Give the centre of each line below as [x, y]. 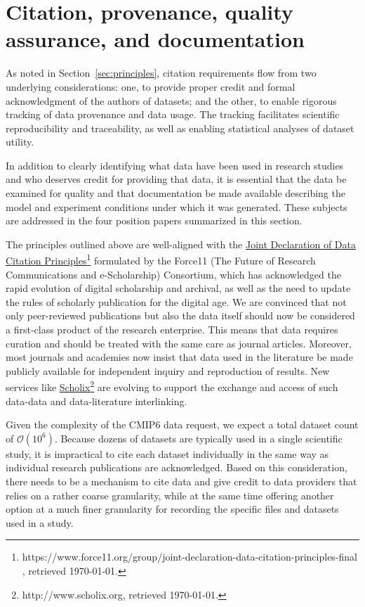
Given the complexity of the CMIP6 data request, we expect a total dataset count [182, 424]
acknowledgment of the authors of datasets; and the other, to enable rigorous [171, 100]
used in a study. [40, 522]
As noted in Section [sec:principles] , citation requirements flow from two [161, 73]
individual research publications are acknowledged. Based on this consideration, [177, 467]
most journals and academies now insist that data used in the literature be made [179, 357]
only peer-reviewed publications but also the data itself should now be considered [180, 315]
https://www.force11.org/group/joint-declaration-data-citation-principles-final [190, 557]
